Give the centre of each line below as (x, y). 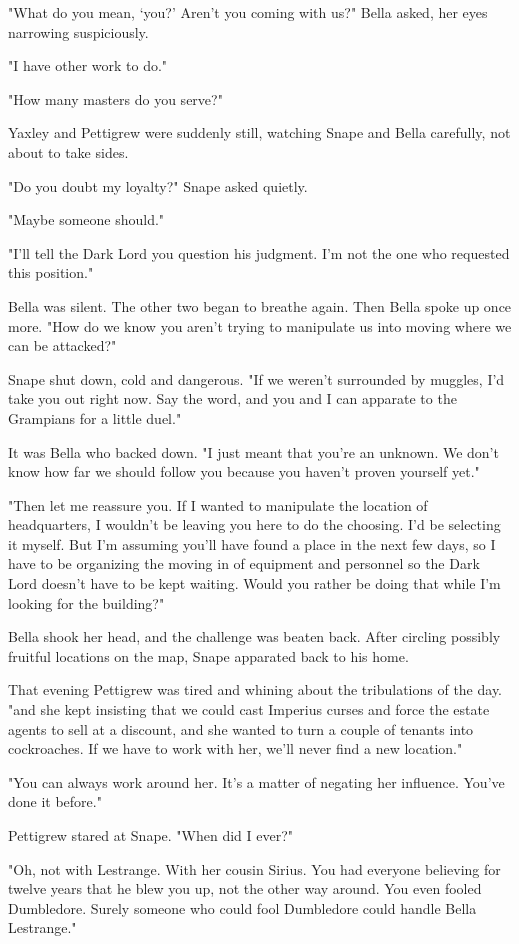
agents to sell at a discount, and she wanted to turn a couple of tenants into (241, 728)
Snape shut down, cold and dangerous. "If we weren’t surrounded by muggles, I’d (256, 378)
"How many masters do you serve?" (115, 98)
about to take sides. (68, 151)
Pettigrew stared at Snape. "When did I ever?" (151, 835)
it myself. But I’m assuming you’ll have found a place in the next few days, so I (252, 543)
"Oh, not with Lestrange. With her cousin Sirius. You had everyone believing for (254, 868)
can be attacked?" (62, 345)
